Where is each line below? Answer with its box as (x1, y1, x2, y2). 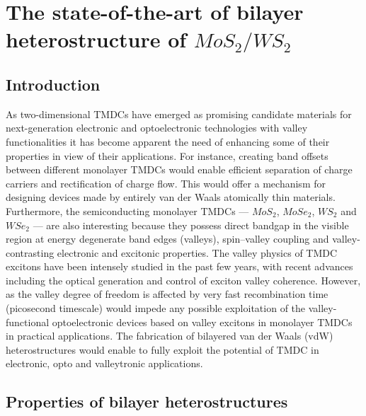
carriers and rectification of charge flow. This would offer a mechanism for (6, 175, 326, 190)
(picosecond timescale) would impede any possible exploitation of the (6, 301, 306, 316)
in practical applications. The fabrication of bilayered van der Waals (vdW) (6, 328, 333, 343)
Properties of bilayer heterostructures (6, 391, 288, 412)
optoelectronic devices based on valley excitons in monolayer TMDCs (52, 314, 353, 329)
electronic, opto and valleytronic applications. (6, 356, 203, 371)
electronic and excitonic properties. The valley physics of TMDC (57, 245, 338, 260)
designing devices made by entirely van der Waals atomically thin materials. (6, 190, 336, 204)
